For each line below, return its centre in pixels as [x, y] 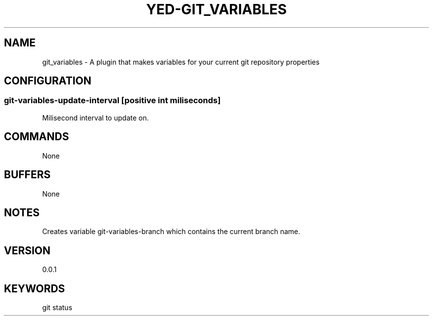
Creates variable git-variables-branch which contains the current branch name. [171, 232]
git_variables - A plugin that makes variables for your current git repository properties [181, 62]
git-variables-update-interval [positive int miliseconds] [112, 100]
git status [57, 308]
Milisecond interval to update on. [95, 118]
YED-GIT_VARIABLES [216, 9]
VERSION [27, 250]
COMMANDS [37, 137]
